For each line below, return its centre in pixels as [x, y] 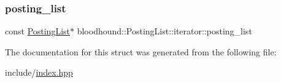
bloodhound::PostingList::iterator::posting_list [164, 31]
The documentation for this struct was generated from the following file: [141, 51]
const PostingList [38, 31]
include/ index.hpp [39, 72]
